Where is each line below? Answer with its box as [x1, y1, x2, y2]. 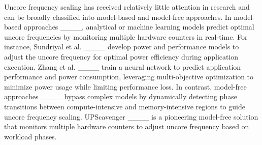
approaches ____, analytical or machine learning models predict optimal [23, 21, 254, 32]
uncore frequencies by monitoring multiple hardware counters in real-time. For [4, 31, 248, 42]
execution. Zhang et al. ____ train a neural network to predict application [4, 61, 241, 72]
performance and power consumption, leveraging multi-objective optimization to [4, 71, 254, 82]
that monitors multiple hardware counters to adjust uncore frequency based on [4, 121, 249, 132]
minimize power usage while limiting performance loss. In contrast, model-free [4, 81, 247, 92]
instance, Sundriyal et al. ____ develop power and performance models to [4, 41, 239, 52]
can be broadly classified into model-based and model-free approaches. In [4, 11, 232, 22]
